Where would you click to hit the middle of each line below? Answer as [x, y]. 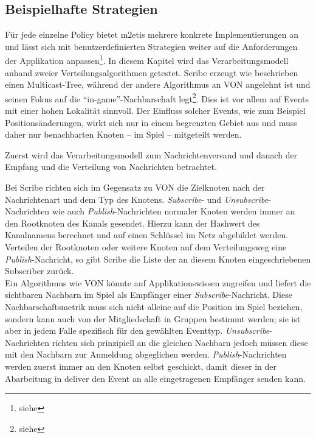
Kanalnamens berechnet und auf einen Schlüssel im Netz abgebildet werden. [147, 235]
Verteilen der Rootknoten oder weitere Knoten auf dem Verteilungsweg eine [146, 247]
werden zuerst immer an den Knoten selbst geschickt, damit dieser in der [141, 366]
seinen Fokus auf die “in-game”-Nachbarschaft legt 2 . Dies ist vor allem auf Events [157, 97]
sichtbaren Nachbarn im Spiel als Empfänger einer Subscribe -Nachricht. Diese [149, 295]
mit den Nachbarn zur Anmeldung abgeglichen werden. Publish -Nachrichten [146, 354]
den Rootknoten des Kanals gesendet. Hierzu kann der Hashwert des [132, 223]
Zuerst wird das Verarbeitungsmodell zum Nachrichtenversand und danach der [151, 154]
